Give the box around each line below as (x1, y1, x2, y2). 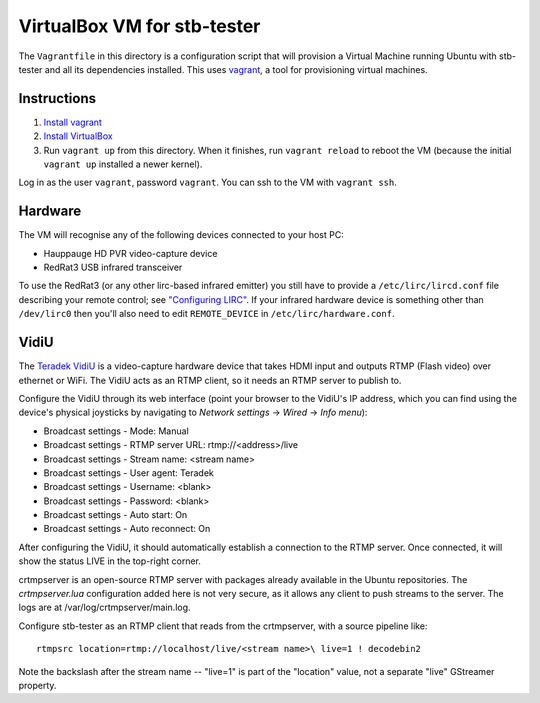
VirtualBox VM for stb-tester (18, 15, 261, 37)
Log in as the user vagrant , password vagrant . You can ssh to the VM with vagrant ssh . (18, 176, 397, 189)
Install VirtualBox (43, 130, 114, 142)
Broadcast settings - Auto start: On (43, 509, 188, 521)
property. (18, 679, 57, 691)
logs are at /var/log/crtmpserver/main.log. (18, 601, 191, 614)
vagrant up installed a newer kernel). (43, 158, 203, 170)
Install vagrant (43, 116, 102, 128)
